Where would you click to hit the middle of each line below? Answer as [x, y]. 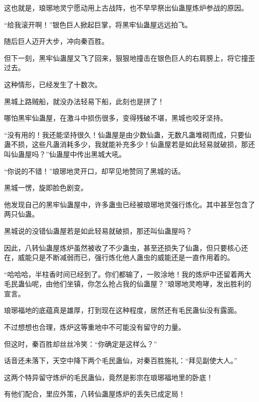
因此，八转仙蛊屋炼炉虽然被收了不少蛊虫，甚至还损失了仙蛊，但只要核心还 [126, 247]
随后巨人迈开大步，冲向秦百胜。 [56, 41]
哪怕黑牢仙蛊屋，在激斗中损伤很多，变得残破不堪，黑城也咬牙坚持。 [116, 118]
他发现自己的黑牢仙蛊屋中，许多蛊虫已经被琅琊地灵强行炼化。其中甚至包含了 [129, 204]
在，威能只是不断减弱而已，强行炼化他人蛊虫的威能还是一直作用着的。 [119, 257]
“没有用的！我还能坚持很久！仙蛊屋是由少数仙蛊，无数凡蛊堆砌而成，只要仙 [128, 134]
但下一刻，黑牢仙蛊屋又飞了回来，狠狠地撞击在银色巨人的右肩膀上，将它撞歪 [129, 58]
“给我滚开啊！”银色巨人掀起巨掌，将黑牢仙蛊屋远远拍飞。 [98, 24]
